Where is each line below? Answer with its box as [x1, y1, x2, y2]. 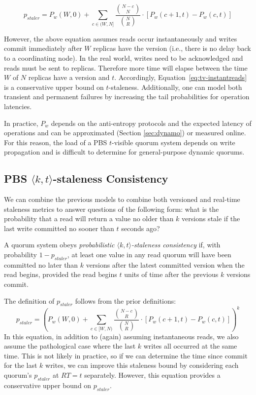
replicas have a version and [28, 72, 110, 82]
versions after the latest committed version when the [86, 259, 245, 270]
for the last [4, 360, 37, 370]
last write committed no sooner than [4, 223, 114, 233]
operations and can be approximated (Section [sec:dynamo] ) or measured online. [4, 127, 246, 138]
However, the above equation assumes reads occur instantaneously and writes [4, 33, 237, 43]
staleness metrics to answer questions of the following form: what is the [4, 203, 219, 214]
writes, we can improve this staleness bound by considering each [45, 360, 239, 370]
